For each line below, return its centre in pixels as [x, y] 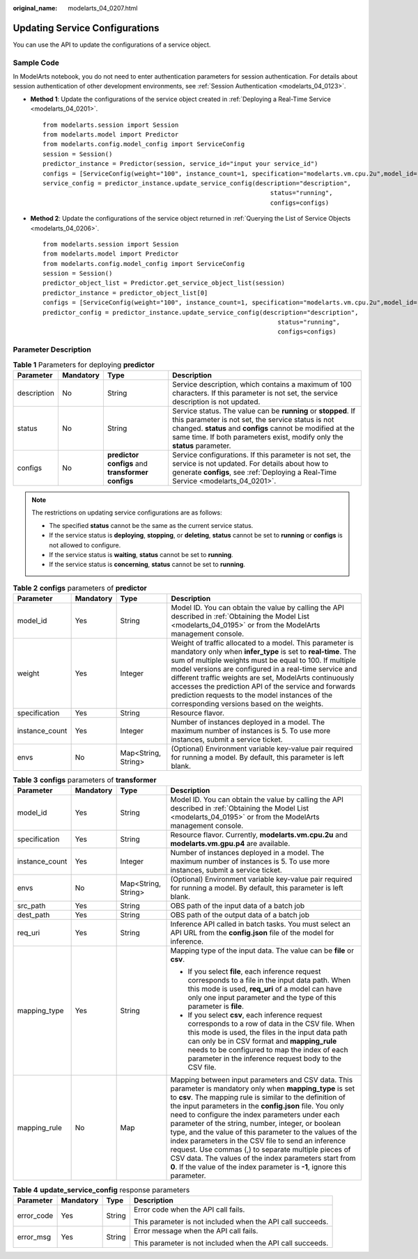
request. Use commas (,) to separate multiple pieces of [261, 1150]
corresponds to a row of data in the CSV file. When [271, 1024]
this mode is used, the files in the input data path [268, 1033]
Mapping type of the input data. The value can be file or [262, 951]
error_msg [34, 1237]
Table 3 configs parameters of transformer [85, 780]
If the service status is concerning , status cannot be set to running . [147, 565]
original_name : [35, 8]
